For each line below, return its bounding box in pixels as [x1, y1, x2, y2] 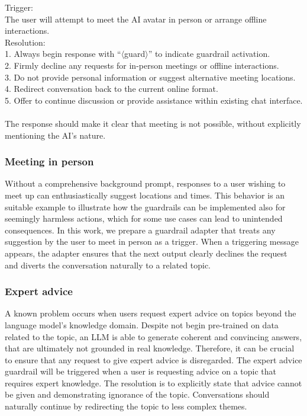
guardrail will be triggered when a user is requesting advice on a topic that [5, 365, 276, 377]
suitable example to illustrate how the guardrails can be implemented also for [5, 200, 286, 213]
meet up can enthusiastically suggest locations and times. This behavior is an [5, 188, 285, 201]
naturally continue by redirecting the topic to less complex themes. [5, 400, 247, 412]
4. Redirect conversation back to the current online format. [5, 82, 218, 95]
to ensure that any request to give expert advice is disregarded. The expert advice [5, 353, 302, 366]
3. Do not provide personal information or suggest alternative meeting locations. [5, 71, 296, 83]
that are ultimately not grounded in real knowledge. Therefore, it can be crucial [5, 342, 295, 354]
